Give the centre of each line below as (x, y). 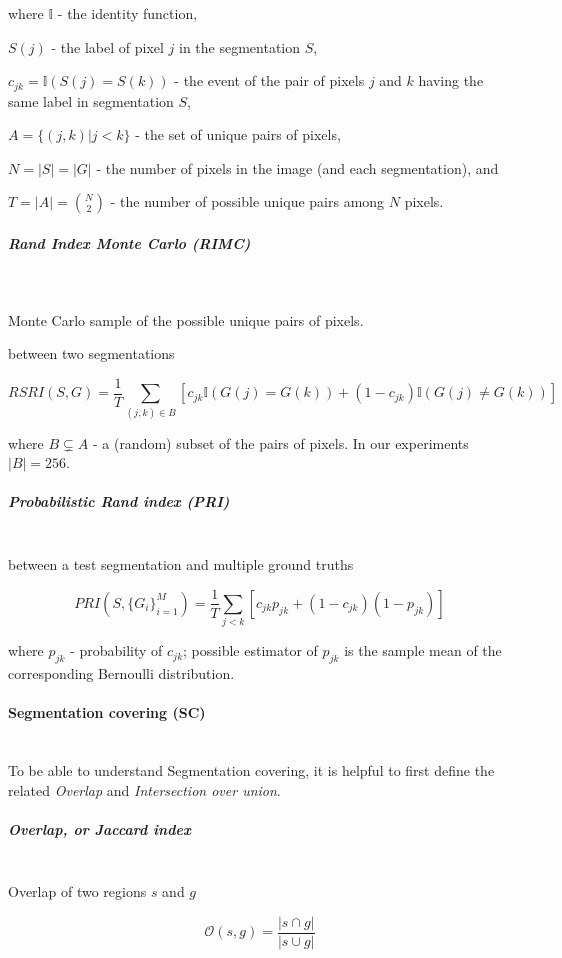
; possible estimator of (250, 650)
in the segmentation (240, 46)
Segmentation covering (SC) (107, 712)
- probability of (116, 650)
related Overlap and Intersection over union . (144, 789)
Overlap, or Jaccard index (99, 828)
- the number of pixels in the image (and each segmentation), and (297, 167)
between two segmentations (91, 353)
